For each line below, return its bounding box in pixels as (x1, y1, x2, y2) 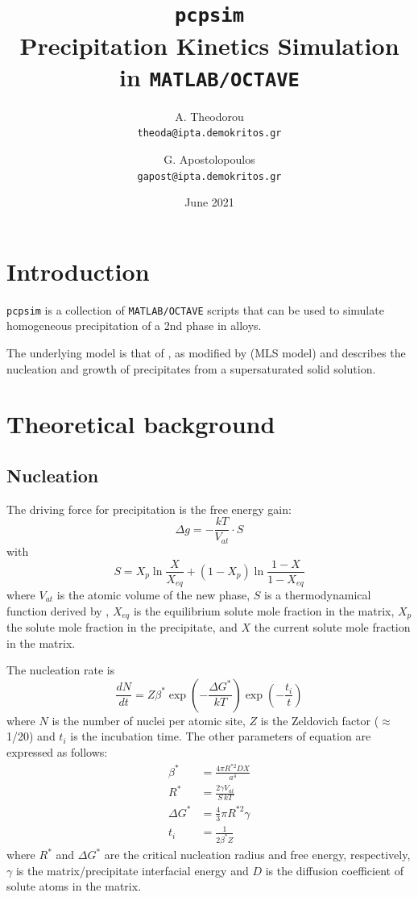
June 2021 (184, 194, 234, 211)
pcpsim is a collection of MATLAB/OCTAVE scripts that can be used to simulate (6, 301, 384, 318)
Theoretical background (6, 407, 275, 440)
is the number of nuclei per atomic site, (52, 711, 246, 728)
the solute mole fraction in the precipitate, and (6, 619, 238, 636)
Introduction (6, 254, 150, 287)
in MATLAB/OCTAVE (119, 60, 300, 93)
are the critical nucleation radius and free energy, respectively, (104, 846, 411, 863)
